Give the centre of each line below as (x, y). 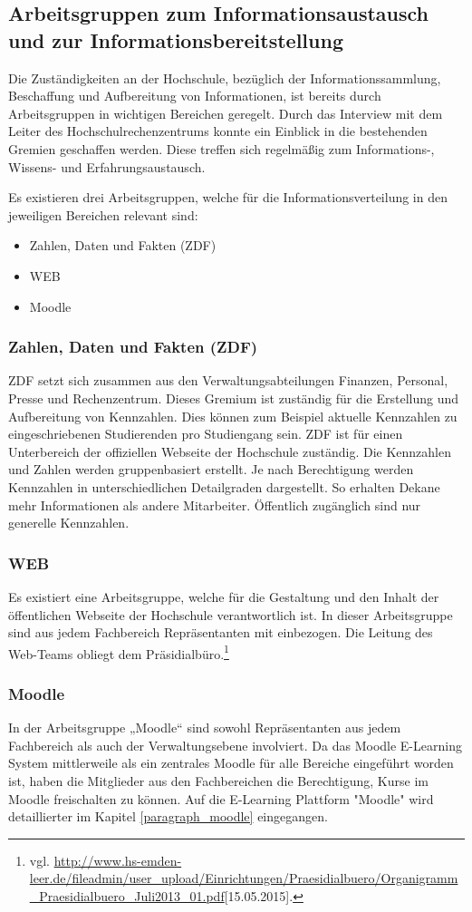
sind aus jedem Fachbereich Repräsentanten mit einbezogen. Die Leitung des (221, 632)
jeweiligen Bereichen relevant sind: (103, 214)
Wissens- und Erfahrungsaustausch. (107, 166)
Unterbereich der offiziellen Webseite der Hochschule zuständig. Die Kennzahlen (230, 451)
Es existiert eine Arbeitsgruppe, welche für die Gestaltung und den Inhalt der (224, 596)
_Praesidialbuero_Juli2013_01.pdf (127, 895)
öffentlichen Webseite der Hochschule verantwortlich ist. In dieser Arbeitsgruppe (231, 614)
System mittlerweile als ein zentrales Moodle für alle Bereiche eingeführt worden (231, 763)
